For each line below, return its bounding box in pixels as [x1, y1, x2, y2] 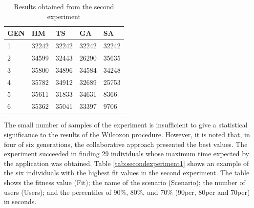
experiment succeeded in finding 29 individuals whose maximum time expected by [4, 148, 249, 159]
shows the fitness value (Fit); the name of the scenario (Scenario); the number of [4, 177, 245, 187]
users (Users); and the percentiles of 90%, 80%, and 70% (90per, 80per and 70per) [4, 187, 250, 197]
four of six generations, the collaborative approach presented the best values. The [4, 139, 248, 149]
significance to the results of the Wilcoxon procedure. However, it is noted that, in [4, 129, 250, 139]
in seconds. [4, 196, 37, 207]
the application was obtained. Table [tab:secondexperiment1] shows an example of [4, 158, 249, 168]
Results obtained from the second [14, 1, 114, 11]
